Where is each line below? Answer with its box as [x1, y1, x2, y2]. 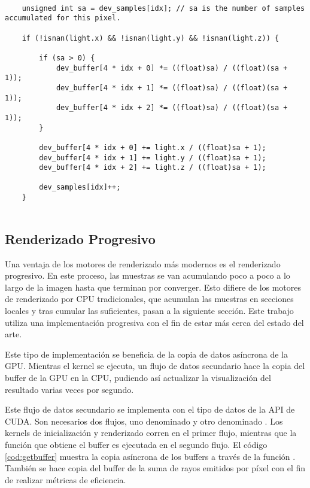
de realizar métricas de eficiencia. [5, 473, 126, 486]
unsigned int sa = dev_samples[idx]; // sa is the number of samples [22, 4, 305, 13]
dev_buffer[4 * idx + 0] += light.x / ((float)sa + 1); [39, 143, 266, 152]
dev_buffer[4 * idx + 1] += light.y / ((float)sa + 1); [39, 153, 266, 162]
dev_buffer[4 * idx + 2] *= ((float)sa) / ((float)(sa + [56, 103, 288, 112]
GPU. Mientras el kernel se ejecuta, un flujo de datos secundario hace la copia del [5, 359, 305, 372]
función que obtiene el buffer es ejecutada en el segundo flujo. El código [5, 438, 268, 450]
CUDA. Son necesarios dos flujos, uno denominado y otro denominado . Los [5, 414, 283, 427]
